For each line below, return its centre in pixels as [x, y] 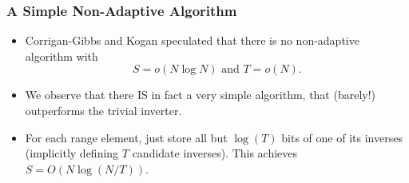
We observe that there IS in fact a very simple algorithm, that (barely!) [201, 95]
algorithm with [62, 56]
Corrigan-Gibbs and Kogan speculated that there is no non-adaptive [192, 40]
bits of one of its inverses [342, 137]
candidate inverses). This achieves [215, 153]
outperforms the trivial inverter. [103, 110]
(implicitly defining [72, 153]
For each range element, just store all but [126, 137]
